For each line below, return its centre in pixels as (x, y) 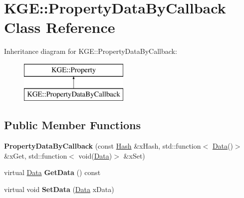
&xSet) (134, 155)
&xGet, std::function (36, 155)
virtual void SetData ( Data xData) (59, 189)
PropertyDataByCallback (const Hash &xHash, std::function (103, 146)
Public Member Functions (72, 125)
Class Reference (60, 27)
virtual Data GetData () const (52, 172)
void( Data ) (95, 155)
